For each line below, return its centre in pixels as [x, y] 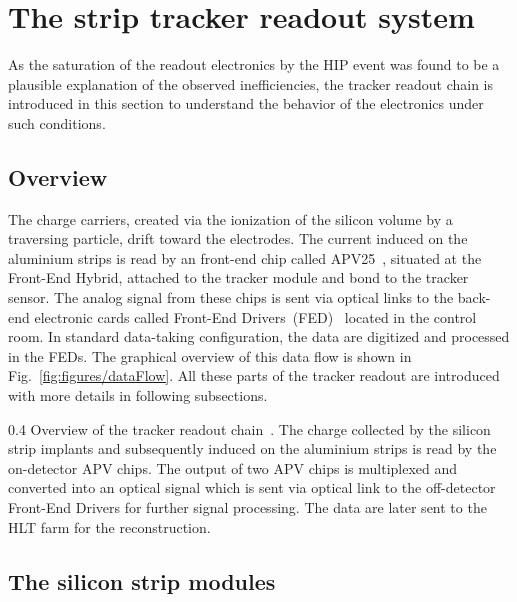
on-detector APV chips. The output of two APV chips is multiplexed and [233, 467]
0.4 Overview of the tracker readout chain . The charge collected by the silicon [249, 428]
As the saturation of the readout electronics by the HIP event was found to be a [254, 64]
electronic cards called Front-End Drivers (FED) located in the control [255, 316]
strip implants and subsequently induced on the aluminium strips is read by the [252, 448]
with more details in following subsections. [138, 395]
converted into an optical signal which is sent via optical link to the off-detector [252, 487]
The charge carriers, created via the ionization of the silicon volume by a [230, 218]
